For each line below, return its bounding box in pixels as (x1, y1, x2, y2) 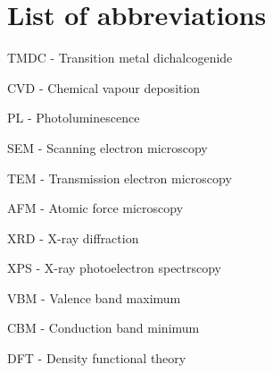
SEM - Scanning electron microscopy (7, 138, 208, 157)
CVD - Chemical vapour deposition (7, 78, 201, 97)
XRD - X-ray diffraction (7, 228, 139, 247)
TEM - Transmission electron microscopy (7, 168, 232, 187)
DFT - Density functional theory (7, 349, 186, 368)
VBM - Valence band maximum (7, 288, 181, 307)
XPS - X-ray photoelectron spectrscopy (7, 259, 222, 277)
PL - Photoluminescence (7, 108, 140, 127)
